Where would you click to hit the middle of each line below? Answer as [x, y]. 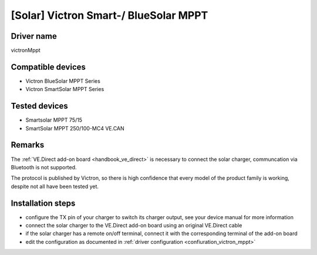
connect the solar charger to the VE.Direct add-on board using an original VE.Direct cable [134, 226]
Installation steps [43, 203]
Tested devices [40, 106]
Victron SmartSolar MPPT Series [65, 89]
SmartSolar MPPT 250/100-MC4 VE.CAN [75, 128]
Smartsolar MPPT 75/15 [54, 120]
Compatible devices [48, 67]
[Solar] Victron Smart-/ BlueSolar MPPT [109, 15]
